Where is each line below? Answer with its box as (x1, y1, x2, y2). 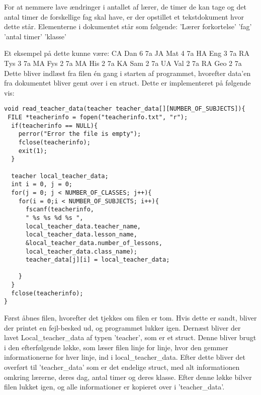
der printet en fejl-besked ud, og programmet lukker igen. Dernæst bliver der (4, 322, 241, 333)
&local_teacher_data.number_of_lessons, (25, 239, 162, 247)
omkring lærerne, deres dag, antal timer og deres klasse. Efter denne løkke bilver (4, 371, 252, 382)
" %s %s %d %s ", (25, 214, 83, 221)
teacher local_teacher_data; (11, 172, 109, 180)
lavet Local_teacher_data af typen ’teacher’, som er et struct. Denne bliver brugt (4, 332, 256, 343)
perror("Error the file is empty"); (18, 130, 141, 138)
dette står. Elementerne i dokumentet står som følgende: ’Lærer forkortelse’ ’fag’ (4, 21, 252, 32)
